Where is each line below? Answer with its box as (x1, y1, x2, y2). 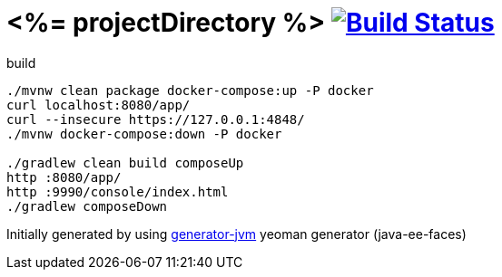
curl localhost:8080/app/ (6, 97, 191, 112)
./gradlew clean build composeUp (6, 155, 244, 170)
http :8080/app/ (6, 169, 122, 185)
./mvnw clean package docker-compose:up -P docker (6, 82, 374, 98)
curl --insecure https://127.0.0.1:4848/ (6, 111, 305, 127)
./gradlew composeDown (6, 198, 168, 214)
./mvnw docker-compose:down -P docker (6, 126, 282, 141)
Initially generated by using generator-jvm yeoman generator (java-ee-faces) (6, 225, 467, 242)
